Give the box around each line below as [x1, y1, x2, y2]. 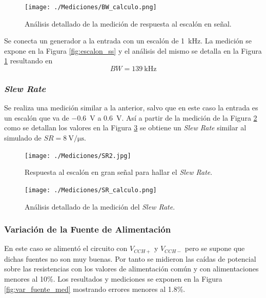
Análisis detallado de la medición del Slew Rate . [25, 201, 175, 212]
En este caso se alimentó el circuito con [4, 243, 128, 254]
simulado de [4, 132, 42, 143]
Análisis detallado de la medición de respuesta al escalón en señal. [25, 18, 232, 29]
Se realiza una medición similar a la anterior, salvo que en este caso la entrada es [4, 102, 258, 113]
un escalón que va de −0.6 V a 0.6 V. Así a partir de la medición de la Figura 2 [4, 112, 257, 123]
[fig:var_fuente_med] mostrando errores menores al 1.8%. [4, 283, 186, 294]
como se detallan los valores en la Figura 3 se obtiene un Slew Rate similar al [4, 122, 247, 133]
